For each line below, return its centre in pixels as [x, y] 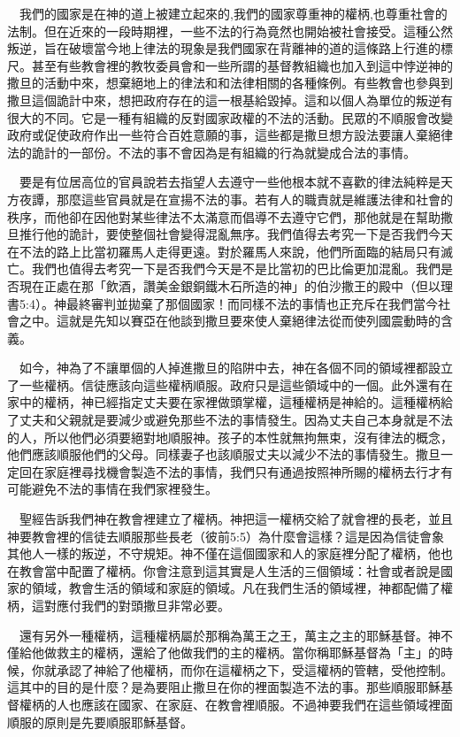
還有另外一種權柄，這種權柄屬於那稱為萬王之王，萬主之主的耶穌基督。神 [230, 635]
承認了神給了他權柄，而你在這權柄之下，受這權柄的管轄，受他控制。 [254, 669]
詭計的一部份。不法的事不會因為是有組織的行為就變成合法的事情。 [223, 152]
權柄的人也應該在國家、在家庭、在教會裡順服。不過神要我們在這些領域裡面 [236, 704]
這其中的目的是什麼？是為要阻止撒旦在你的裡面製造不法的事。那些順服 [211, 687]
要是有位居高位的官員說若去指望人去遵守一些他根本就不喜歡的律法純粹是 [230, 182]
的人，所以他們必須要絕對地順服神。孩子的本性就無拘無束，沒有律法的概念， [230, 437]
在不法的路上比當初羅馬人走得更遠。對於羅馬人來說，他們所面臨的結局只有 [224, 251]
